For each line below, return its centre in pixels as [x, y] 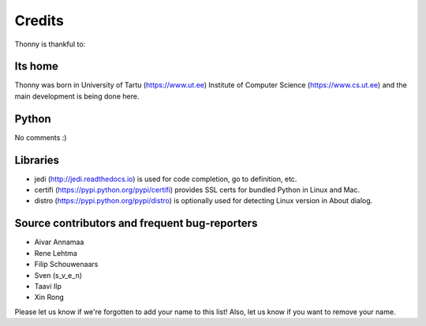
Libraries [37, 160]
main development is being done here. [77, 96]
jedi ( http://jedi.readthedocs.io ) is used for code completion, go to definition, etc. [166, 179]
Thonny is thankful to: [50, 44]
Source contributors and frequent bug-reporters [136, 223]
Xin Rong [49, 297]
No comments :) [41, 137]
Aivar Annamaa [59, 242]
